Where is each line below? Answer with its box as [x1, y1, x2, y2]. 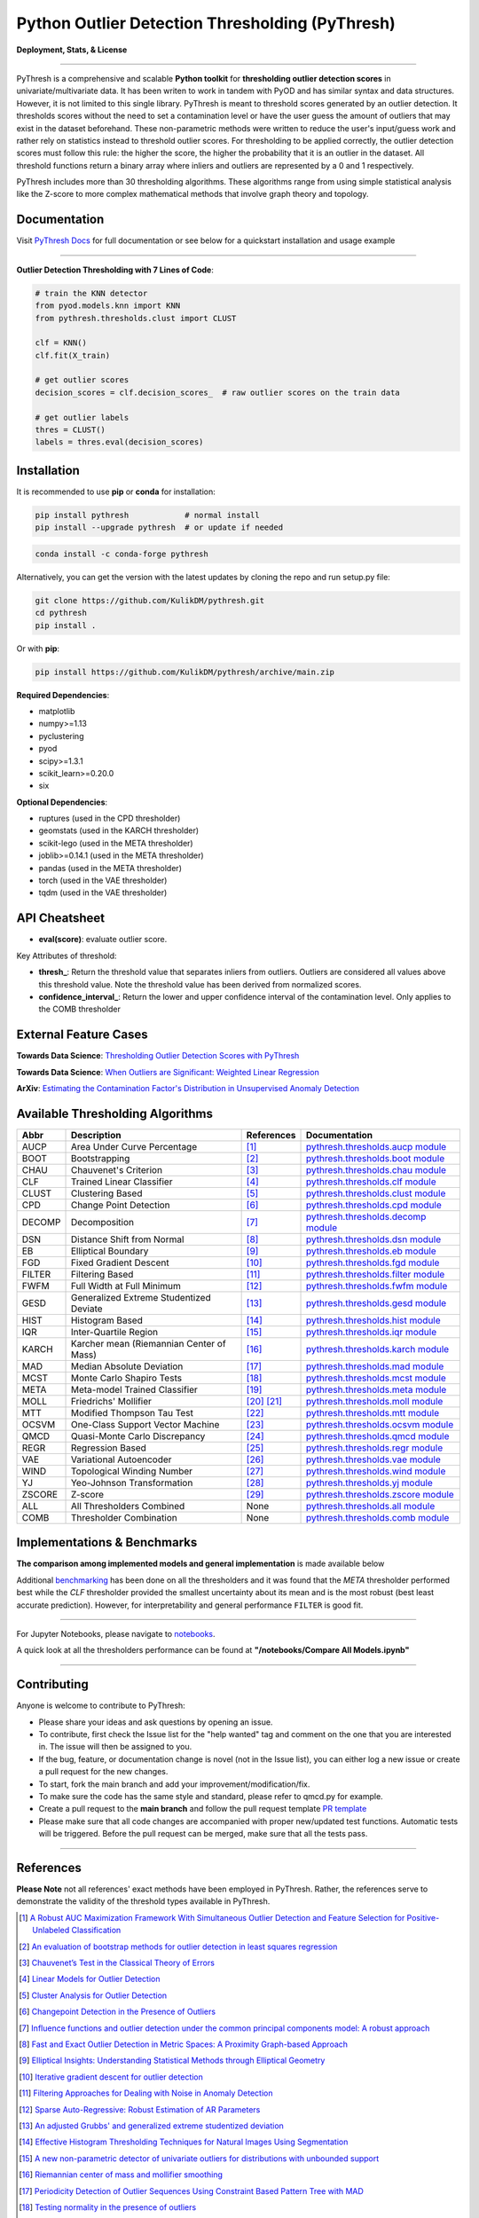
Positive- [406, 1912, 440, 1923]
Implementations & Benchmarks [16, 1535, 198, 1550]
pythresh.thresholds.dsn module [305, 1233, 442, 1246]
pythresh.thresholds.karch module [305, 1342, 450, 1355]
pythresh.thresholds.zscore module [305, 1488, 454, 1500]
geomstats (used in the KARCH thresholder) [38, 825, 200, 836]
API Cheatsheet [16, 910, 106, 926]
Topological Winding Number [70, 1465, 193, 1477]
